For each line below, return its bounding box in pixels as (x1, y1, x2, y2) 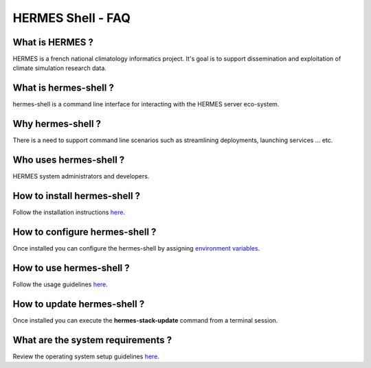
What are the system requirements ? (12, 334, 172, 346)
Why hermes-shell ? (12, 118, 102, 130)
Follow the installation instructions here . (12, 208, 125, 216)
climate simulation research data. (12, 64, 106, 72)
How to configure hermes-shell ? (12, 226, 157, 238)
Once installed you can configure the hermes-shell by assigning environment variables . (12, 244, 260, 252)
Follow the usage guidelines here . (12, 280, 108, 288)
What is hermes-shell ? (12, 82, 115, 94)
